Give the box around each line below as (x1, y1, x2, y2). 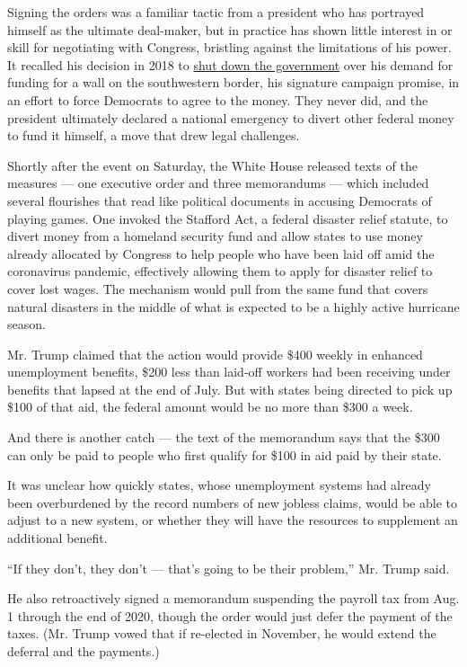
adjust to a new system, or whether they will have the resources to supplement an (7, 511, 458, 529)
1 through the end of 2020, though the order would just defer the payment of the (7, 606, 453, 625)
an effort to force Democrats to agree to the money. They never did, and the (7, 90, 428, 109)
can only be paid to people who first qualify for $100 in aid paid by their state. (7, 445, 442, 464)
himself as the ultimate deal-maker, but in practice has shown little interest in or (7, 20, 453, 39)
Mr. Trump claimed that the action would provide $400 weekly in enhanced (7, 344, 423, 363)
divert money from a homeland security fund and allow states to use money (7, 227, 423, 245)
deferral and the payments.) (7, 642, 160, 660)
